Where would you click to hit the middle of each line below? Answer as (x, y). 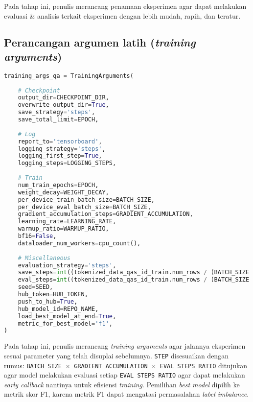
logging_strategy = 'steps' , (62, 149)
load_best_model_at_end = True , (67, 316)
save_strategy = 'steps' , (57, 112)
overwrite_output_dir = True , (63, 105)
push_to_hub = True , (48, 301)
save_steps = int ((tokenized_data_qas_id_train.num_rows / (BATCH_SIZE (134, 272)
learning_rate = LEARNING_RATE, (67, 222)
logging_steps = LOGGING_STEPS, (67, 163)
